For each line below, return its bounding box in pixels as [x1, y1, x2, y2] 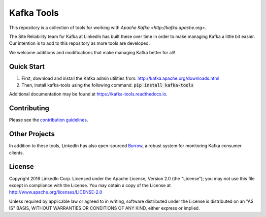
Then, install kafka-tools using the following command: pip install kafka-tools [21, 82, 194, 88]
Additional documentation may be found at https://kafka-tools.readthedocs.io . [9, 91, 167, 97]
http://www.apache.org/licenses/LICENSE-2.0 [9, 189, 102, 195]
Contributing [9, 104, 49, 113]
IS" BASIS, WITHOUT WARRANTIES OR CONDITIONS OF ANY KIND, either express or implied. [9, 205, 200, 211]
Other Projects [9, 130, 55, 138]
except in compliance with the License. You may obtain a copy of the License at [9, 182, 171, 188]
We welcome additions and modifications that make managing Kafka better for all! [9, 49, 175, 55]
